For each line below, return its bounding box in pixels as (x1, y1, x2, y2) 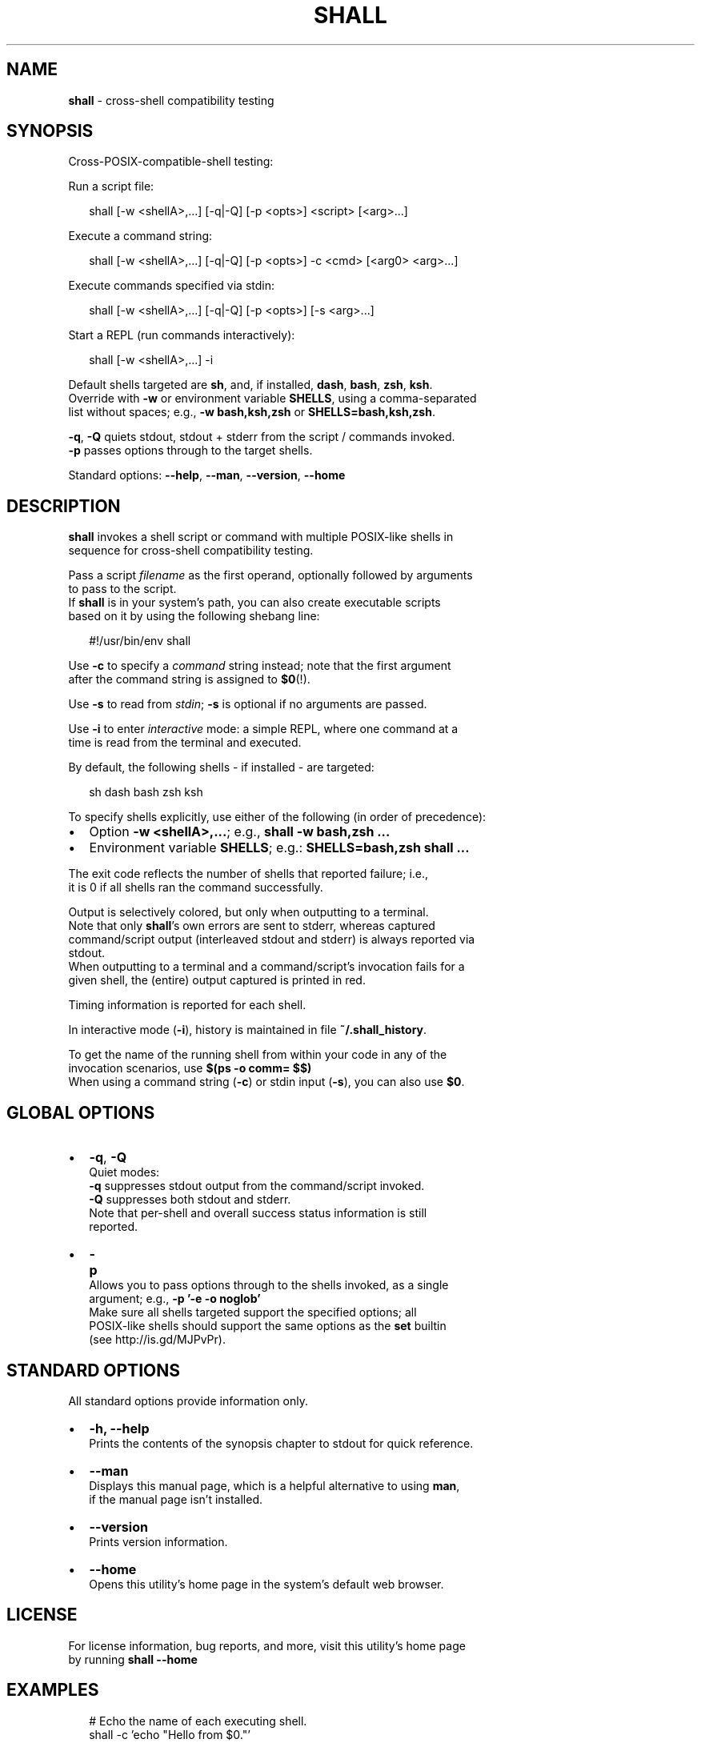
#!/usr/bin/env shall (89, 634, 191, 648)
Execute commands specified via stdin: (68, 278, 274, 293)
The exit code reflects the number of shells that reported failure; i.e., (68, 867, 429, 881)
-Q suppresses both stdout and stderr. (89, 1192, 291, 1207)
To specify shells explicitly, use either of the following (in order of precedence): (68, 810, 487, 824)
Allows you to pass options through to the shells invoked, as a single (89, 1278, 449, 1292)
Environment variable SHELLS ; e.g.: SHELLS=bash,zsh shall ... (89, 839, 470, 856)
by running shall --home (68, 1652, 198, 1666)
